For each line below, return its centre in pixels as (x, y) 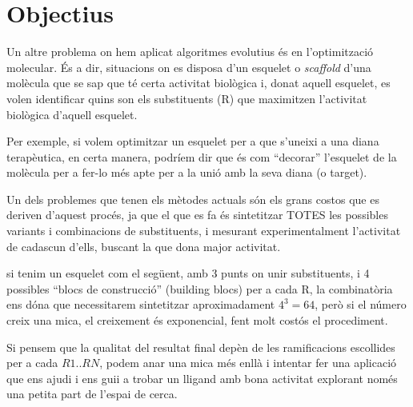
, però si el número (361, 304)
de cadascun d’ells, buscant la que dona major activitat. (144, 246)
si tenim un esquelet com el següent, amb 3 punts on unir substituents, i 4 (188, 273)
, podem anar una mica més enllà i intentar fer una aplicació (248, 363)
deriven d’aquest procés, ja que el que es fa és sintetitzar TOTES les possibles (197, 215)
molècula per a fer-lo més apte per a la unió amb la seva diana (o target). (187, 172)
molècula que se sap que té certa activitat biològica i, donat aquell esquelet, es (198, 83)
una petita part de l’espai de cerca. (92, 394)
